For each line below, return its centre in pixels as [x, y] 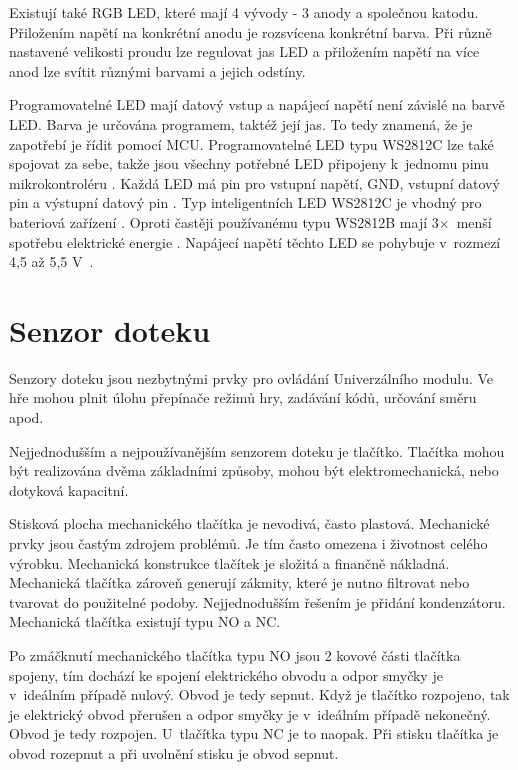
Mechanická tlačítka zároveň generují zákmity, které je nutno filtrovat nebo [239, 582]
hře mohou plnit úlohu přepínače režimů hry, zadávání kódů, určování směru [243, 397]
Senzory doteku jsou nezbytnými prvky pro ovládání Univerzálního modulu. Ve [251, 377]
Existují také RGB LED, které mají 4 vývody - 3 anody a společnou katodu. [244, 12]
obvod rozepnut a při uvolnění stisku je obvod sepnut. [174, 752]
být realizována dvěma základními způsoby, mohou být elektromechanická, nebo [254, 470]
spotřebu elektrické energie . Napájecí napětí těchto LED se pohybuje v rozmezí [255, 241]
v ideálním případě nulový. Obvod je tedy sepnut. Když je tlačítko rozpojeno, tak [259, 694]
